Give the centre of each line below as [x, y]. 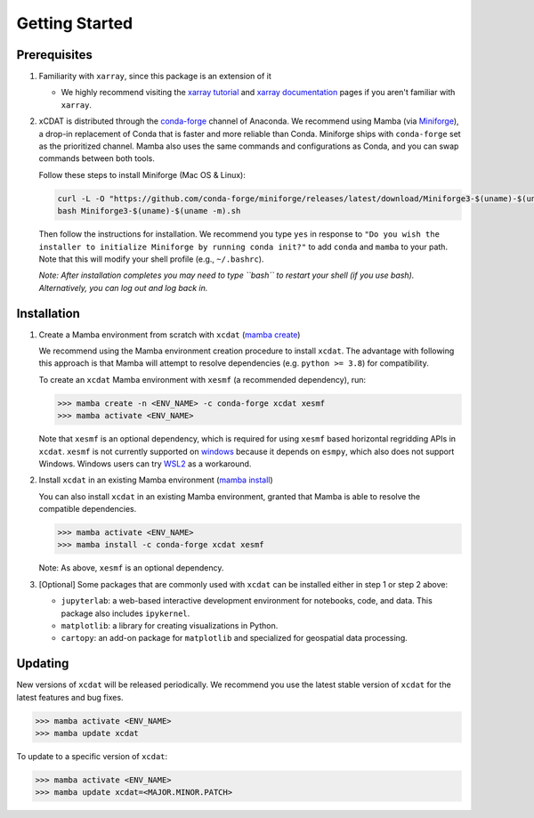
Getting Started [75, 23]
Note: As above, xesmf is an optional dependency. [131, 568]
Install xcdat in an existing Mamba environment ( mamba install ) [156, 480]
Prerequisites [54, 55]
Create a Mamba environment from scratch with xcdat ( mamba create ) [170, 335]
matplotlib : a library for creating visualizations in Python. [170, 626]
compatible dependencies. [88, 509]
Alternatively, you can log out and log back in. [123, 288]
